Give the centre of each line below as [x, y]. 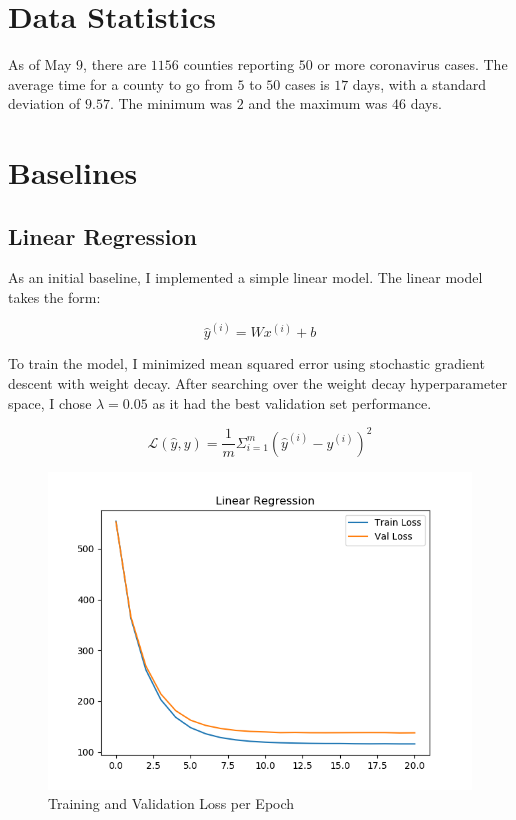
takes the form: [54, 297]
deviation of [44, 103]
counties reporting [239, 64]
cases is [307, 83]
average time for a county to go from [120, 83]
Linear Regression [102, 235]
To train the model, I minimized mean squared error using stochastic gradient [246, 363]
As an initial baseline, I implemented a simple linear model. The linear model [245, 277]
